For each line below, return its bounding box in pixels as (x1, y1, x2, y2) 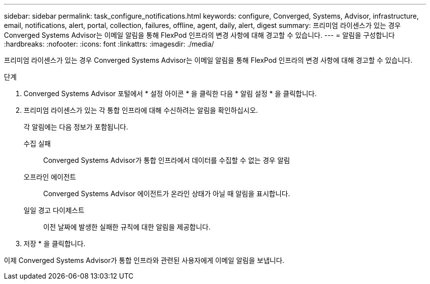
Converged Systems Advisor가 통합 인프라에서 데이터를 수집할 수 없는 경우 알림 (43, 156, 290, 164)
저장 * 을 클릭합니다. (24, 239, 85, 248)
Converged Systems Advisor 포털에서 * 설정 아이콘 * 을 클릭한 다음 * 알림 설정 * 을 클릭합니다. (24, 89, 317, 98)
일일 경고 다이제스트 (24, 206, 84, 214)
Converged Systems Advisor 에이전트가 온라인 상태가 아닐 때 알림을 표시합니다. (43, 189, 290, 198)
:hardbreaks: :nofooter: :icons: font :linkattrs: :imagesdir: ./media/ (4, 40, 214, 48)
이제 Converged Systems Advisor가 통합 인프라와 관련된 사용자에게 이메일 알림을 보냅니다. (4, 256, 285, 264)
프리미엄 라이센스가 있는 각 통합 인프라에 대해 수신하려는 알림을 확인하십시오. (24, 106, 258, 114)
